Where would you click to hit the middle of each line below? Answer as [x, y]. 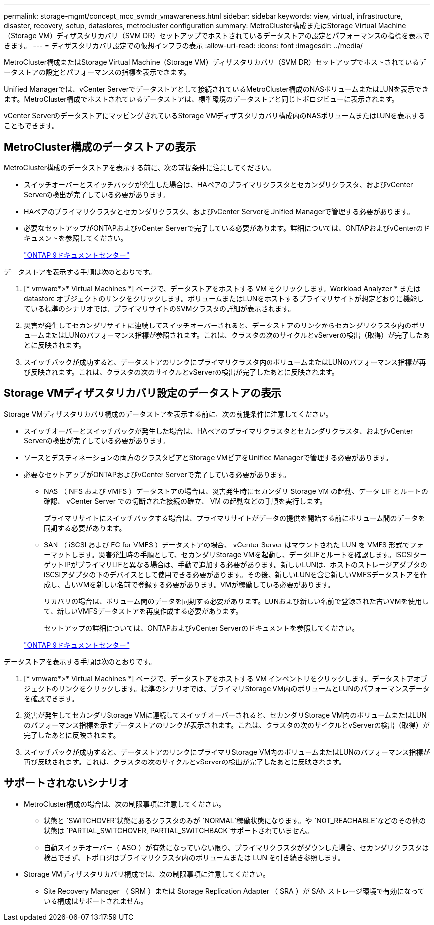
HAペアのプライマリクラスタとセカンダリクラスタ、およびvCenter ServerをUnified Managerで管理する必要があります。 [219, 211]
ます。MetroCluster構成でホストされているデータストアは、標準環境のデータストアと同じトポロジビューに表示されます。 [201, 99]
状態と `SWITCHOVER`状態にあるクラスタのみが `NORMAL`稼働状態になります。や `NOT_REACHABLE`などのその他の [235, 820]
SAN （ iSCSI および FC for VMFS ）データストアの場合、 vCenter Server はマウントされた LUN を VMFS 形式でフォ [234, 544]
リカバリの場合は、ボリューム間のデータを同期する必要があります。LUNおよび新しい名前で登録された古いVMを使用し [236, 601]
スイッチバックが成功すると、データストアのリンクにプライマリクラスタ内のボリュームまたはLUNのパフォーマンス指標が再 [225, 362]
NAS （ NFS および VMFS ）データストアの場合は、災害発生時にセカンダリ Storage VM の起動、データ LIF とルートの [236, 491]
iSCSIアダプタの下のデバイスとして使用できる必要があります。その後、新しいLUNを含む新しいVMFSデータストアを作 [235, 574]
